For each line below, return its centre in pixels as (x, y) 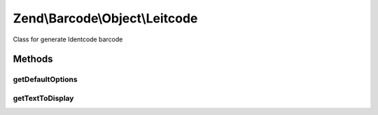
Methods (33, 59)
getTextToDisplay (43, 98)
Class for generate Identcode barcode (68, 39)
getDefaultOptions (45, 79)
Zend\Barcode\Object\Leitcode (105, 18)
